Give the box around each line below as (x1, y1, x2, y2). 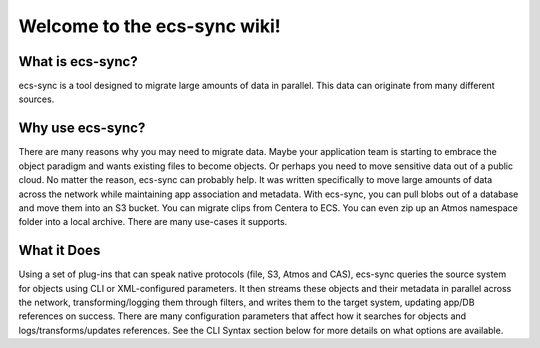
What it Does (18, 242, 101, 259)
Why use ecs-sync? (18, 120, 146, 137)
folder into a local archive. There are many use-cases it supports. (18, 216, 288, 228)
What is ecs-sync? (18, 53, 139, 70)
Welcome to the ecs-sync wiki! (18, 15, 281, 37)
